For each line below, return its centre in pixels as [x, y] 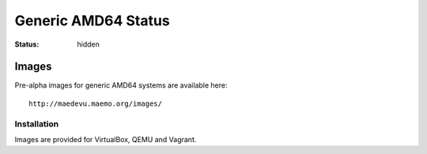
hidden [89, 44]
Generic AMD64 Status [92, 21]
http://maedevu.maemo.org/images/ [95, 103]
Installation [37, 124]
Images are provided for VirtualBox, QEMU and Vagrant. [106, 139]
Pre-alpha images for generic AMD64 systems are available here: [121, 85]
